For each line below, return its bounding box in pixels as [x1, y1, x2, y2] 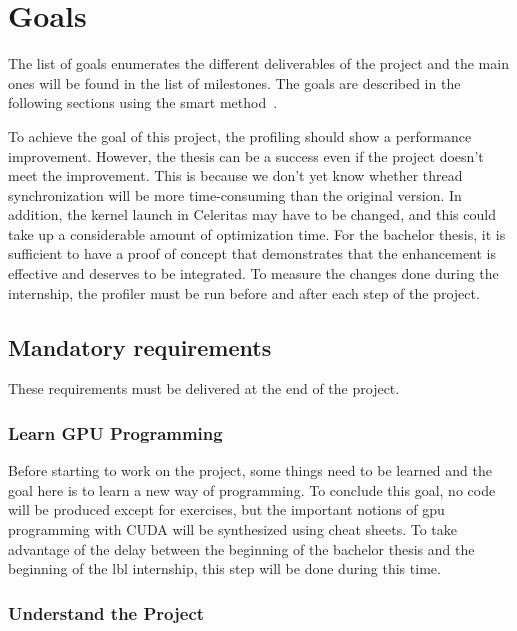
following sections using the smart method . [8, 92, 278, 113]
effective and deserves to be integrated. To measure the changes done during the [8, 263, 499, 284]
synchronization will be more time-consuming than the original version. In [8, 184, 462, 205]
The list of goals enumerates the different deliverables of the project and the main [8, 53, 509, 74]
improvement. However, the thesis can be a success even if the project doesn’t [8, 145, 484, 166]
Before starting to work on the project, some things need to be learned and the [8, 460, 492, 481]
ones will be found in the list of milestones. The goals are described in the [8, 72, 461, 93]
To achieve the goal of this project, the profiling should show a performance [8, 125, 472, 146]
